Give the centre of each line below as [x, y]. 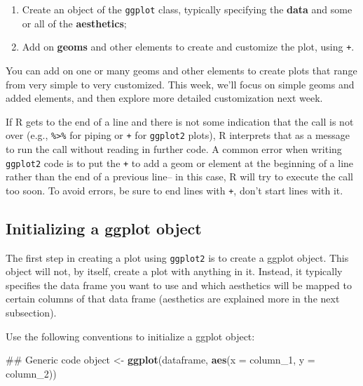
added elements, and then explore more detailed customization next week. [164, 98]
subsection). [31, 313]
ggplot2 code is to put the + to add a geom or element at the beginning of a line [180, 162]
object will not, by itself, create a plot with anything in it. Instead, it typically [174, 271]
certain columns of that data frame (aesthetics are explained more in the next [173, 299]
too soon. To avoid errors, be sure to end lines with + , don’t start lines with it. [174, 190]
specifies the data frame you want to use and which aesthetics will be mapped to [179, 285]
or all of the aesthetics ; [74, 23]
